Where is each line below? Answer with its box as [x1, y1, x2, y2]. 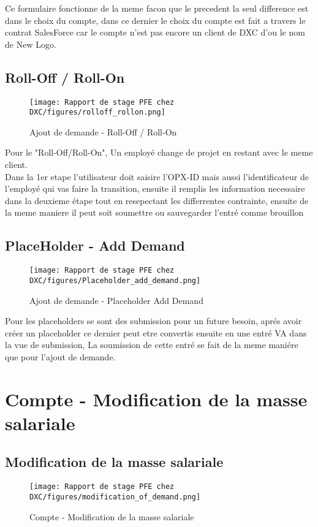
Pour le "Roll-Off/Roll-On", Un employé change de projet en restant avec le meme [5, 146, 313, 159]
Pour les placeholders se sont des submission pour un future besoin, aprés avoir [5, 314, 302, 327]
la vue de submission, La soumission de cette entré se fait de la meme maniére [5, 338, 298, 351]
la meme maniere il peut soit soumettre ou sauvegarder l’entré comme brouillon [5, 206, 304, 219]
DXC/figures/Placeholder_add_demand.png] [29, 276, 201, 285]
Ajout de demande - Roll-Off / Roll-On [29, 125, 177, 138]
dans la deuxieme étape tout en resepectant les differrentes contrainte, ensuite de [5, 194, 309, 207]
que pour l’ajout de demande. [5, 350, 116, 363]
